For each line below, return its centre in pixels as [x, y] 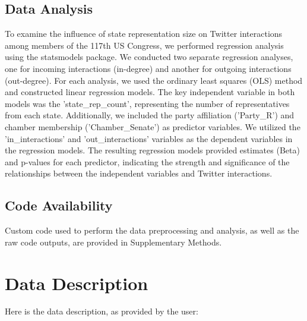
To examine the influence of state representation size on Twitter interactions [144, 34]
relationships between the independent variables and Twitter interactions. [139, 173]
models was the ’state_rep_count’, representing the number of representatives [147, 103]
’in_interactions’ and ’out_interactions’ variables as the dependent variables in [149, 138]
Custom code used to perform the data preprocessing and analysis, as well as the [152, 230]
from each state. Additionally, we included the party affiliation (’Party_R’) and [150, 115]
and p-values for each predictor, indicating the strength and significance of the [147, 161]
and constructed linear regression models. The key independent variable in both [150, 92]
